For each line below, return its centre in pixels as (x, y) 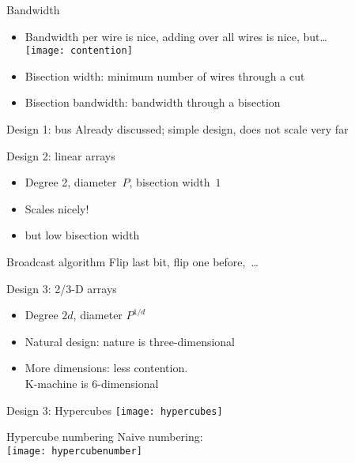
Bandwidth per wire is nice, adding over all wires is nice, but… (176, 36)
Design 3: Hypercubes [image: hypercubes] (115, 410)
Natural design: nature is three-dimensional (130, 341)
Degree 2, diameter (71, 182)
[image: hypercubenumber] (74, 451)
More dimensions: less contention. (106, 368)
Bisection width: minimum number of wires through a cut (165, 75)
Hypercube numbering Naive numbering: (105, 437)
